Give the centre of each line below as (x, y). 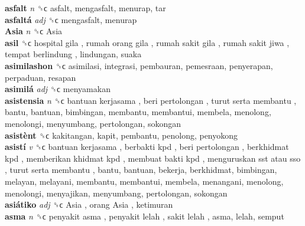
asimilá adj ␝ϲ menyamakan (58, 89)
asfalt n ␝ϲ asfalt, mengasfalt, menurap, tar (85, 8)
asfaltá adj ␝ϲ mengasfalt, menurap (71, 19)
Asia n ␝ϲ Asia (34, 31)
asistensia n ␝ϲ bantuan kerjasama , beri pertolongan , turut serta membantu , (151, 100)
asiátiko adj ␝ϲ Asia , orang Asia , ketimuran (89, 204)
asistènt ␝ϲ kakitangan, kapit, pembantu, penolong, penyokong (121, 135)
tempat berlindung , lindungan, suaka (73, 54)
